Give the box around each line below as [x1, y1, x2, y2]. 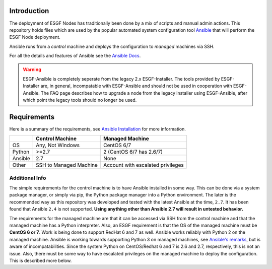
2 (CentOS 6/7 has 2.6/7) [103, 149, 163, 156]
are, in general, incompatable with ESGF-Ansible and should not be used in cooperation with [40, 83, 232, 89]
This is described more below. [9, 257, 72, 263]
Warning [23, 66, 41, 73]
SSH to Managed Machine [36, 162, 98, 169]
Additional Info [9, 174, 46, 181]
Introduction [9, 7, 49, 15]
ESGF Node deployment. [9, 34, 60, 40]
